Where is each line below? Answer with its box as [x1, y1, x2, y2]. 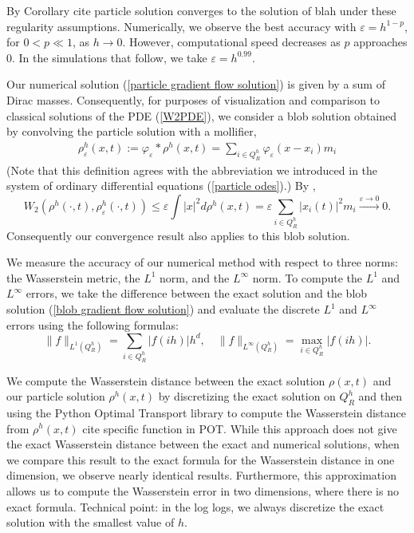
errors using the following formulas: [6, 316, 179, 333]
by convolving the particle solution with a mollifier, [6, 123, 257, 140]
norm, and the [160, 269, 230, 286]
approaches [353, 34, 408, 50]
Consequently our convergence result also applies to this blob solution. [6, 227, 350, 243]
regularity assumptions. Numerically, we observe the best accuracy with [6, 18, 357, 34]
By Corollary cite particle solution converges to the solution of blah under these [6, 2, 396, 18]
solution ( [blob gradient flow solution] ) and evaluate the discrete [6, 301, 320, 318]
